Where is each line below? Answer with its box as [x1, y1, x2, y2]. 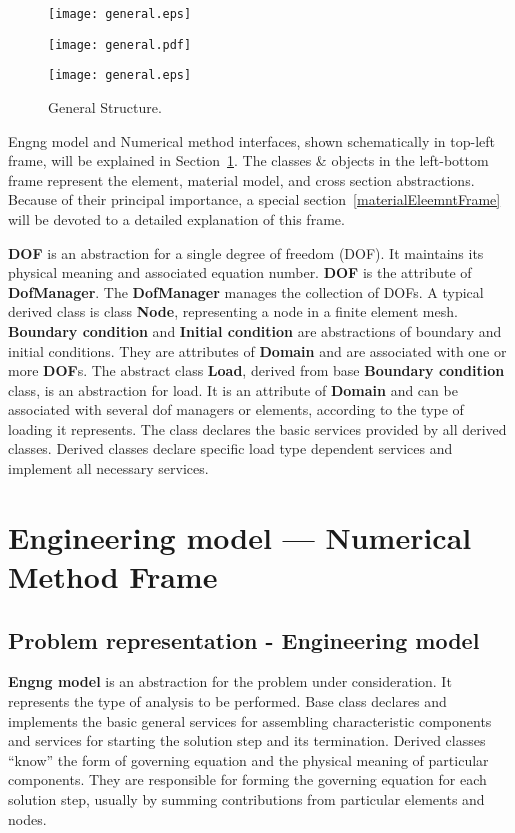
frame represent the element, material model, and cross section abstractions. [8, 169, 475, 190]
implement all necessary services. [8, 458, 209, 479]
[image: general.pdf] [48, 37, 192, 52]
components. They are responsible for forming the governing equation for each [8, 769, 487, 790]
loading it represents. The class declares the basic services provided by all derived [8, 418, 507, 439]
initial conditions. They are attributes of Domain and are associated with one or [8, 340, 507, 361]
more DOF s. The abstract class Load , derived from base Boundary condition [8, 360, 505, 381]
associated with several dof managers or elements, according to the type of [8, 399, 464, 420]
